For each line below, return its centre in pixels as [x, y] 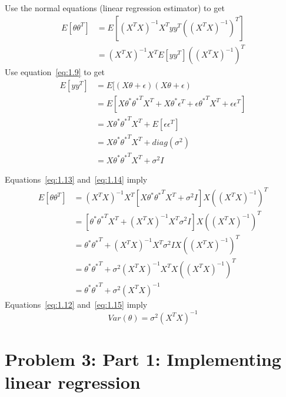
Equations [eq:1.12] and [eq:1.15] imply [76, 304]
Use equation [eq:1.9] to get [55, 72]
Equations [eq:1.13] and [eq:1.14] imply [76, 179]
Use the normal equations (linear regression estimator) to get [115, 8]
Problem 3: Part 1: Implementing [143, 359]
